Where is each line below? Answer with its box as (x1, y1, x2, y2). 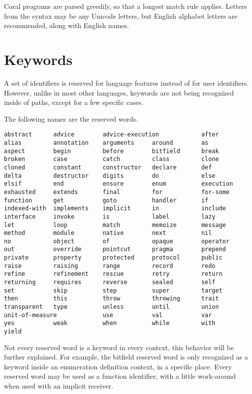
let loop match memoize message (4, 221, 226, 229)
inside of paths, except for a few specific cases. (4, 97, 144, 107)
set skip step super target (4, 287, 222, 294)
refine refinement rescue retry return (4, 270, 222, 278)
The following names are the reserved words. (4, 113, 138, 124)
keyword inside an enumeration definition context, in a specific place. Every (4, 361, 232, 371)
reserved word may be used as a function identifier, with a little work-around (4, 371, 236, 381)
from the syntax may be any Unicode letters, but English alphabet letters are (4, 10, 238, 21)
